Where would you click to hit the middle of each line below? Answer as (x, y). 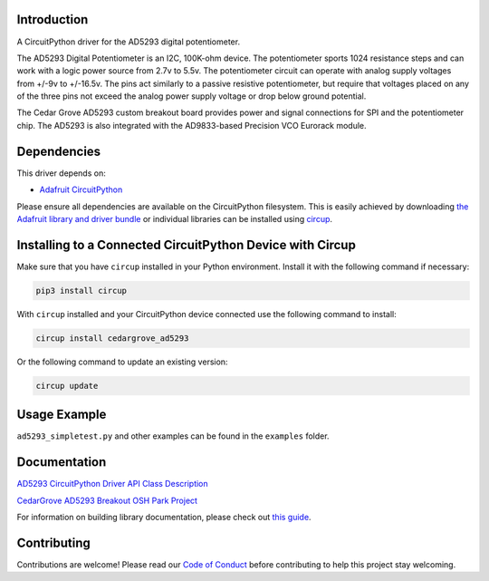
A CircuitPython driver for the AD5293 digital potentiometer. (128, 42)
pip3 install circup (81, 290)
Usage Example (62, 415)
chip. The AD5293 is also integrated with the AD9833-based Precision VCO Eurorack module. (192, 125)
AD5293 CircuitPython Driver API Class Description (112, 484)
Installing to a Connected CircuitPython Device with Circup (187, 245)
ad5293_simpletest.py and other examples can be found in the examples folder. (173, 436)
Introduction (53, 19)
